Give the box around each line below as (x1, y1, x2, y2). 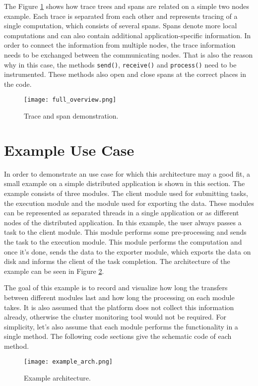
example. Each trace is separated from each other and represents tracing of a (4, 10, 238, 21)
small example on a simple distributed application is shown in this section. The (4, 178, 245, 189)
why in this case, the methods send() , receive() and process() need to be (4, 59, 237, 69)
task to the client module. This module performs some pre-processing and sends (4, 227, 247, 237)
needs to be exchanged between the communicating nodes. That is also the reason (4, 49, 253, 60)
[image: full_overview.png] (24, 96, 117, 104)
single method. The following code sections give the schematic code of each (4, 331, 232, 341)
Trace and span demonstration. (24, 111, 119, 121)
